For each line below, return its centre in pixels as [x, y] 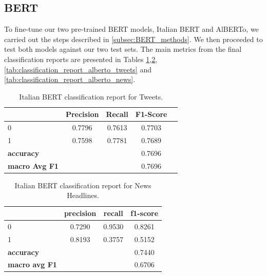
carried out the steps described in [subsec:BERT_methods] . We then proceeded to [133, 39]
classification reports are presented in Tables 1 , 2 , [81, 59]
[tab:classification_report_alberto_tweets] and [78, 69]
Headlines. [83, 195]
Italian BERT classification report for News [83, 185]
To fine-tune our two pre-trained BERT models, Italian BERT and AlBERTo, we [131, 29]
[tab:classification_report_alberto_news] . [70, 79]
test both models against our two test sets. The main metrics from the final [123, 49]
